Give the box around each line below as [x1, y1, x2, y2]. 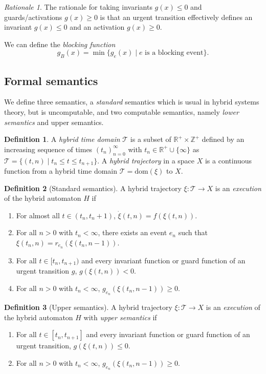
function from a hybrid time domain [4, 165, 118, 176]
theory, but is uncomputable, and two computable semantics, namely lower [4, 106, 239, 117]
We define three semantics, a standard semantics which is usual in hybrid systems [4, 96, 259, 107]
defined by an [202, 134, 245, 144]
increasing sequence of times [4, 143, 93, 154]
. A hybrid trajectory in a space [97, 155, 195, 165]
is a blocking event [145, 49, 204, 57]
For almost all [16, 210, 60, 220]
